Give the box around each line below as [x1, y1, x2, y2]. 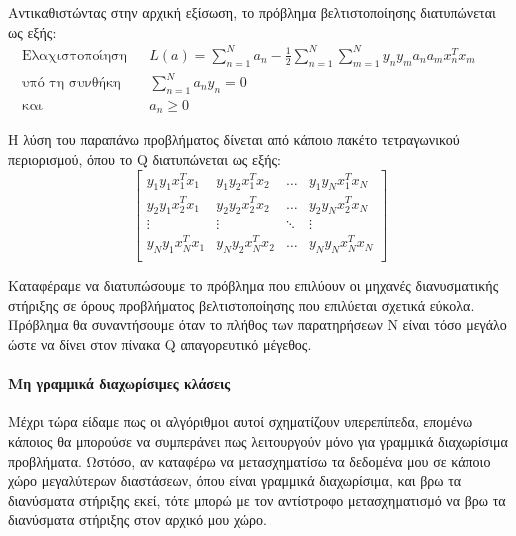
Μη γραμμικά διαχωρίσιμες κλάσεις [8, 373, 231, 394]
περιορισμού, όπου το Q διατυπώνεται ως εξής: [8, 148, 281, 169]
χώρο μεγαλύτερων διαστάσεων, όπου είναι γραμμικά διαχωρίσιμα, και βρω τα [8, 470, 462, 491]
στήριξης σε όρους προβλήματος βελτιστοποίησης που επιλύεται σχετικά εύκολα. [8, 294, 475, 315]
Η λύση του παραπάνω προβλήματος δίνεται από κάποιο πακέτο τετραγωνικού [8, 129, 460, 150]
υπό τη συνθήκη [22, 76, 121, 91]
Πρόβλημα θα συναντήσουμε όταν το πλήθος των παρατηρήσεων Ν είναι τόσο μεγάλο [8, 314, 507, 335]
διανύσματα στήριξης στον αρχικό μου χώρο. [8, 509, 267, 530]
